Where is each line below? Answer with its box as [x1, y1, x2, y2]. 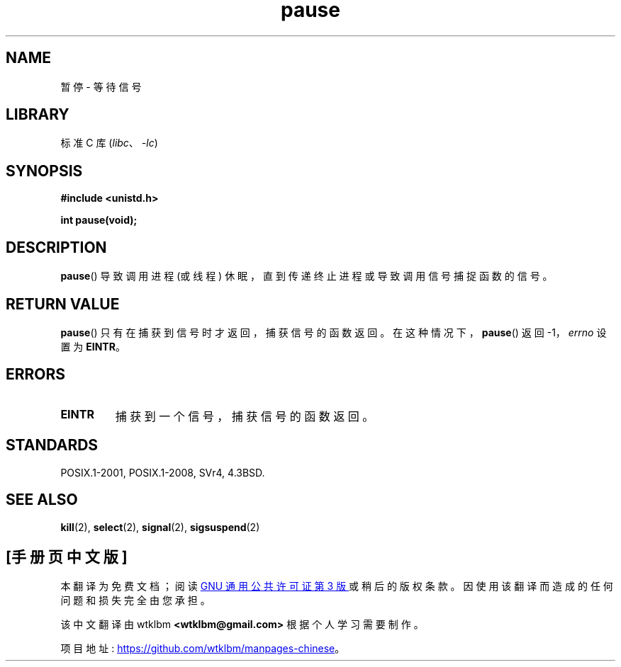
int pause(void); [60, 214, 138, 227]
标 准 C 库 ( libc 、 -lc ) [60, 137, 158, 149]
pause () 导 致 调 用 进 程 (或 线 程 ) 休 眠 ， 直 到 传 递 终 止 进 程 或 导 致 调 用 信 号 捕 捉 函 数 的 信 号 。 [60, 270, 553, 283]
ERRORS [6, 365, 66, 384]
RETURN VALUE [6, 295, 120, 313]
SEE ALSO [6, 491, 78, 509]
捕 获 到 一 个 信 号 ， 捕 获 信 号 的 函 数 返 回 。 [115, 409, 374, 423]
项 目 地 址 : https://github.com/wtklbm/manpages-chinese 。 [60, 642, 345, 655]
